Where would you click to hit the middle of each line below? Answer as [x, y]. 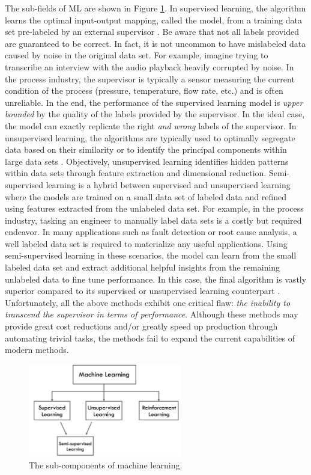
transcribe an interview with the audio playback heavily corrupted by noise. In [149, 66]
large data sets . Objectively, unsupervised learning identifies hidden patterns [147, 161]
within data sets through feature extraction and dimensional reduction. [136, 173]
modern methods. [37, 350]
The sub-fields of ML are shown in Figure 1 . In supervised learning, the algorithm [155, 8]
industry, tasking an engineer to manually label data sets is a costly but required [153, 220]
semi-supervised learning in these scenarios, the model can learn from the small [151, 255]
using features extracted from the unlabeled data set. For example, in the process [154, 208]
